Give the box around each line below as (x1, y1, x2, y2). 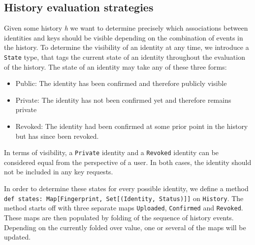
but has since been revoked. (15, 130, 99, 141)
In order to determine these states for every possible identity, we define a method (4, 183, 249, 194)
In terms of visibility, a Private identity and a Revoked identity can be (4, 147, 219, 158)
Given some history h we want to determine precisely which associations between (4, 23, 248, 33)
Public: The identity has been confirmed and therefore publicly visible (15, 78, 227, 88)
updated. (4, 232, 31, 242)
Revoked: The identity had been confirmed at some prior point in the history (15, 121, 248, 131)
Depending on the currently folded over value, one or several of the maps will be (4, 222, 246, 232)
